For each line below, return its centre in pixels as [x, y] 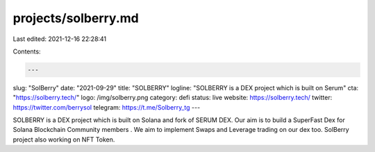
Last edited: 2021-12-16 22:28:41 [60, 39]
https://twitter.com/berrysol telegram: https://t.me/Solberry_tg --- [107, 107]
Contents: [27, 51]
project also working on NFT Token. [64, 140]
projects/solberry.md [76, 18]
